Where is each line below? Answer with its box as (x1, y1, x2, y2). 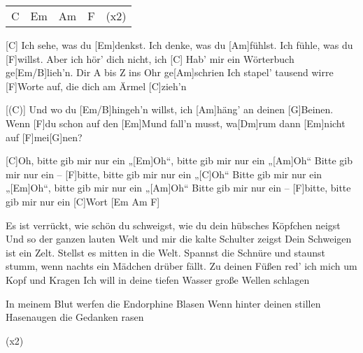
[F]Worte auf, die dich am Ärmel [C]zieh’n (6, 78, 187, 93)
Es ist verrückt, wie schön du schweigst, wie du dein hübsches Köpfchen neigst (6, 217, 341, 232)
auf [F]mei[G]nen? (6, 129, 83, 144)
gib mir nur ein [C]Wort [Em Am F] (6, 194, 160, 208)
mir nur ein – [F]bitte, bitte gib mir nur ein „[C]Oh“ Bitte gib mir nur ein (6, 166, 322, 181)
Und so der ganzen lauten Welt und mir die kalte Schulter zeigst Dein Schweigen (6, 231, 352, 246)
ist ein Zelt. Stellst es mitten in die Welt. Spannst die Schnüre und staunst (6, 245, 326, 259)
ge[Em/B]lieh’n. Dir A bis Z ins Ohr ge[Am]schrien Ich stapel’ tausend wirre (6, 65, 334, 80)
